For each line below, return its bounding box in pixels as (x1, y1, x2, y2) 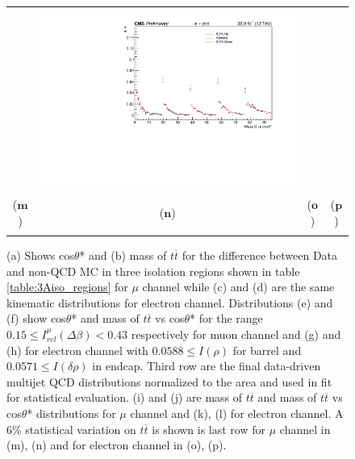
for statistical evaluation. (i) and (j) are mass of (6, 389, 243, 406)
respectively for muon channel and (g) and (131, 326, 341, 343)
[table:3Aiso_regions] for (6, 278, 128, 295)
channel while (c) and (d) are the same (142, 278, 335, 295)
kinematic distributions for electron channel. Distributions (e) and (6, 294, 333, 311)
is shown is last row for (152, 420, 266, 437)
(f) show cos (6, 310, 66, 327)
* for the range (190, 310, 263, 327)
